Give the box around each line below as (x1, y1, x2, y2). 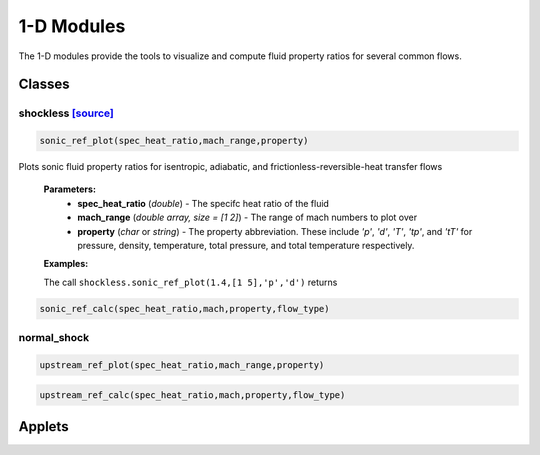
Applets (18, 418, 69, 435)
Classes (18, 76, 70, 93)
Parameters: (43, 183, 97, 195)
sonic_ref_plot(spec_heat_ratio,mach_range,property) (39, 135, 309, 147)
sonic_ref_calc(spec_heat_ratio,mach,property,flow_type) (39, 303, 330, 314)
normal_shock (18, 331, 90, 345)
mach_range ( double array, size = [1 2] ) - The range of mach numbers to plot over (77, 211, 418, 224)
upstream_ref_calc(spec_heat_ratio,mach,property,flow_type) (39, 389, 346, 400)
